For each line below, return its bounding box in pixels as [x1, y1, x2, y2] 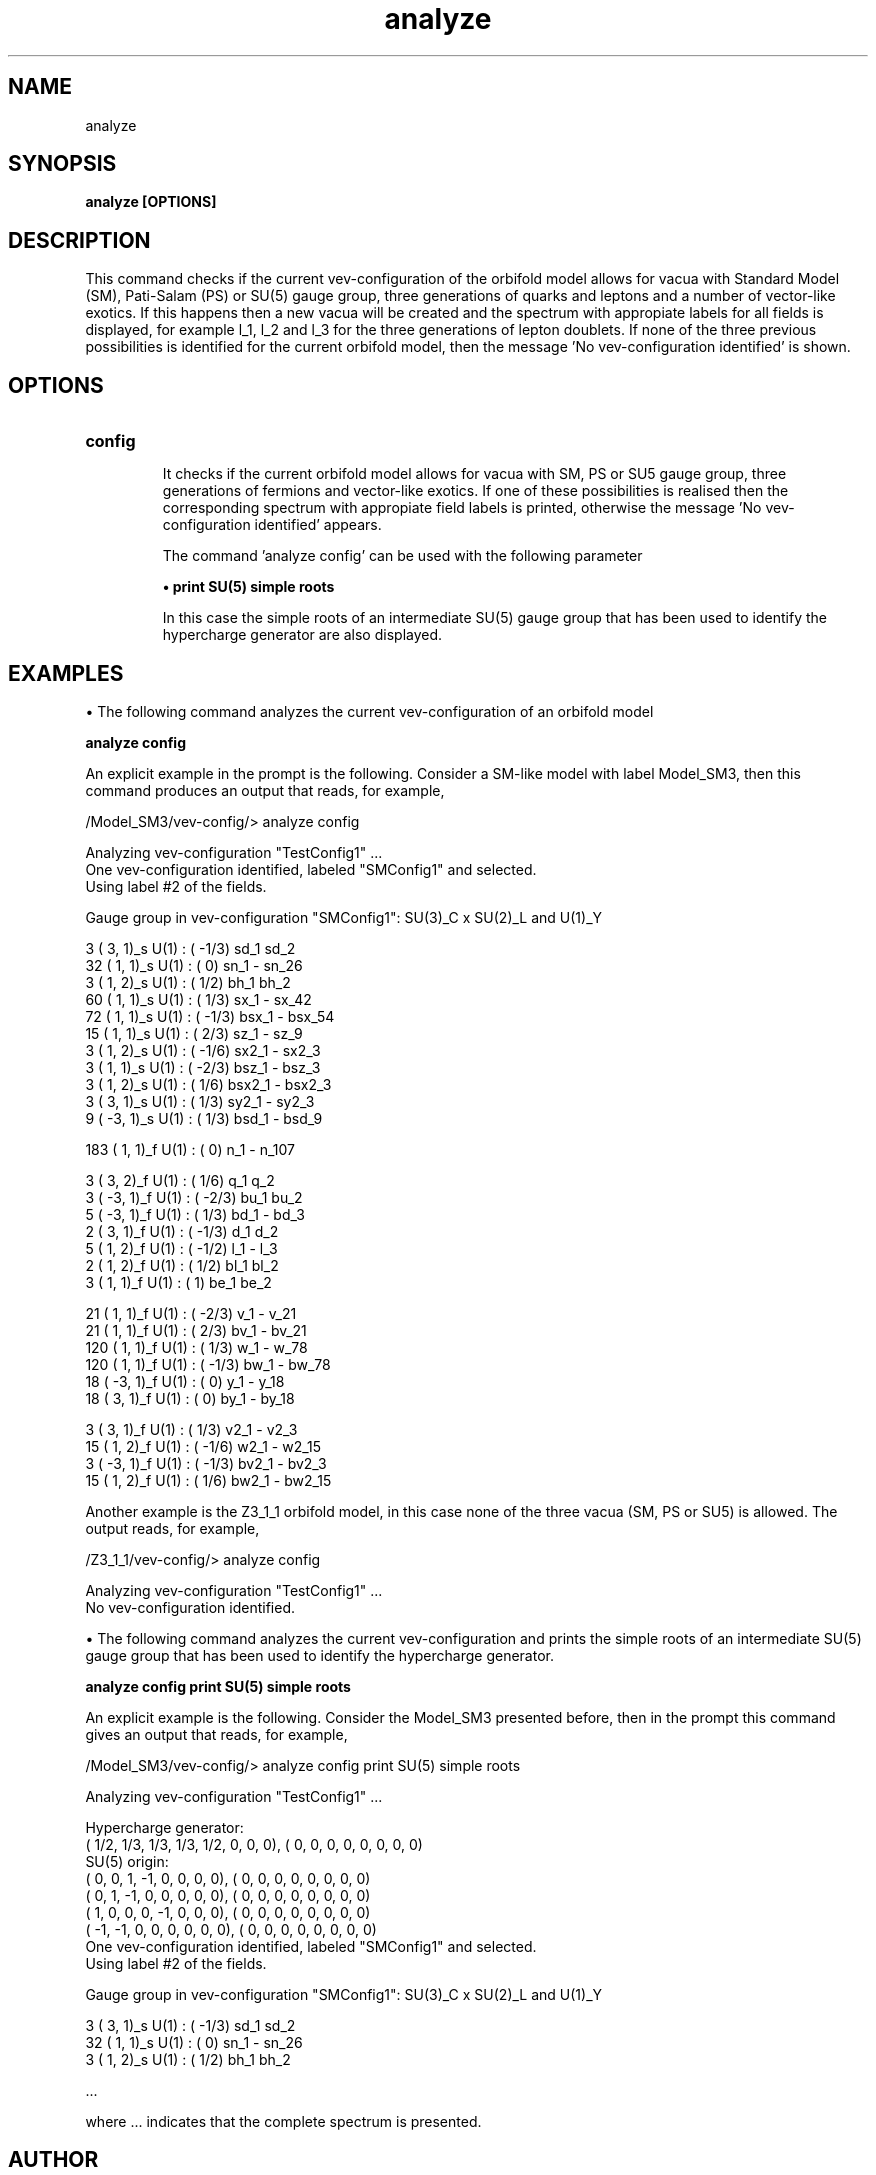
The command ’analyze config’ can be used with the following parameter [162, 547, 643, 565]
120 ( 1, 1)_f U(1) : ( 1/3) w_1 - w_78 [85, 1338, 308, 1356]
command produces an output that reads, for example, [85, 781, 445, 799]
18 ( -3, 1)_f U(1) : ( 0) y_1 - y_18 [85, 1372, 285, 1390]
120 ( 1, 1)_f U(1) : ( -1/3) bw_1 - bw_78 [85, 1355, 331, 1373]
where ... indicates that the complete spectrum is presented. [85, 2112, 482, 2130]
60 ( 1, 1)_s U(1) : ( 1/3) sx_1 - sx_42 [85, 990, 312, 1008]
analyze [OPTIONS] [85, 193, 217, 211]
